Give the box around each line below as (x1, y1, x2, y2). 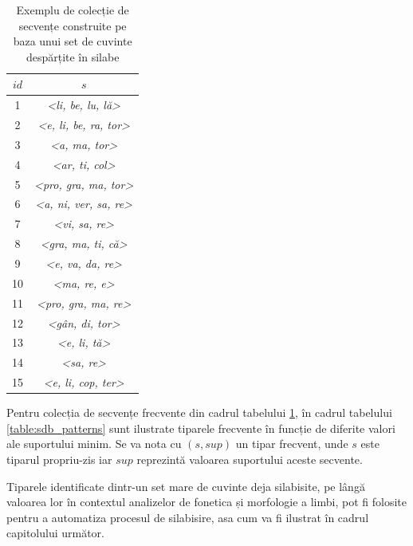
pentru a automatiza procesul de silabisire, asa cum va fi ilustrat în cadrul (6, 509, 369, 525)
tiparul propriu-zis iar (6, 450, 112, 467)
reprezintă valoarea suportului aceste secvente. (136, 450, 363, 467)
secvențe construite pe (18, 17, 127, 33)
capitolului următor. (6, 524, 105, 541)
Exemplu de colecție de (16, 2, 129, 18)
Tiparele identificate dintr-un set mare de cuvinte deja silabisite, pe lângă (6, 477, 365, 494)
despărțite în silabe (26, 48, 120, 65)
